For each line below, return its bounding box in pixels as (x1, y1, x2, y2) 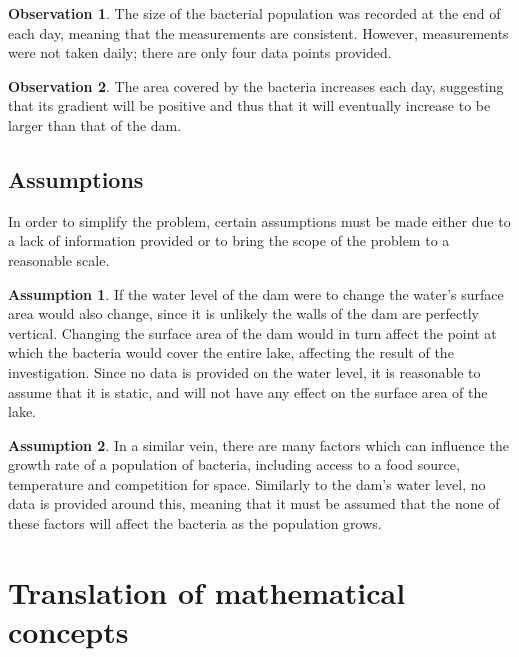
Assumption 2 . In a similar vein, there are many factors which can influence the (8, 434, 509, 455)
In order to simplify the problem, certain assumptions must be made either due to (8, 210, 511, 231)
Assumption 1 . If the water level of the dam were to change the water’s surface (8, 283, 504, 304)
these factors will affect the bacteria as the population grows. (8, 513, 382, 534)
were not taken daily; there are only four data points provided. (8, 42, 392, 63)
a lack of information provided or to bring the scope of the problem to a (8, 230, 450, 251)
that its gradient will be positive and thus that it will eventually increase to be (8, 95, 491, 116)
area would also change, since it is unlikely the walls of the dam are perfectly (8, 303, 479, 324)
